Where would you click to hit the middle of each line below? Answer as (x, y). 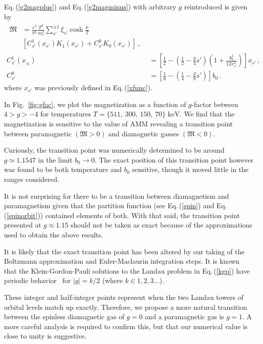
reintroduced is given (216, 6)
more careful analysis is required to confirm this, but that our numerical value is (126, 326)
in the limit (55, 159)
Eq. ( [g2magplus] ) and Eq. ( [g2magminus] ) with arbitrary (90, 6)
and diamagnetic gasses (144, 133)
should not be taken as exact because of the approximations (161, 225)
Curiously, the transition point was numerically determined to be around (114, 150)
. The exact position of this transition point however (174, 159)
